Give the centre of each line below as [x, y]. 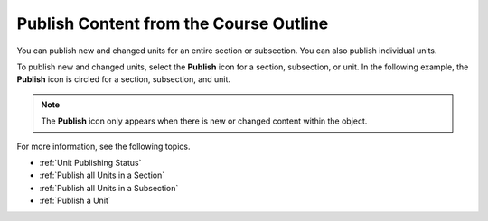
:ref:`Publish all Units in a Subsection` [109, 188]
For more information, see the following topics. [103, 146]
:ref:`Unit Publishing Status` [90, 162]
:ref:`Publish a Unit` [75, 201]
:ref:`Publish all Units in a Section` [102, 175]
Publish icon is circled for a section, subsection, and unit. [123, 79]
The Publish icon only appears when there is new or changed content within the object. [204, 121]
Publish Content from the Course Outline [173, 23]
